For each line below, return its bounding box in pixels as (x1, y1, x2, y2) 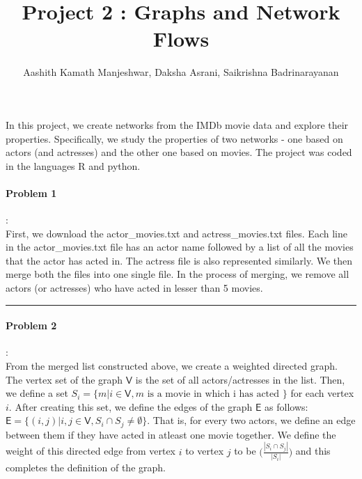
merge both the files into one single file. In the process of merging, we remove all (6, 267, 349, 281)
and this (295, 443, 331, 458)
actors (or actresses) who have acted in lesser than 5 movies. (6, 281, 263, 295)
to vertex (185, 443, 224, 458)
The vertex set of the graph (6, 372, 123, 386)
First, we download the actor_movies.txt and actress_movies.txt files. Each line (6, 226, 347, 240)
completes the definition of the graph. (6, 460, 166, 475)
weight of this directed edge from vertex (6, 443, 176, 458)
